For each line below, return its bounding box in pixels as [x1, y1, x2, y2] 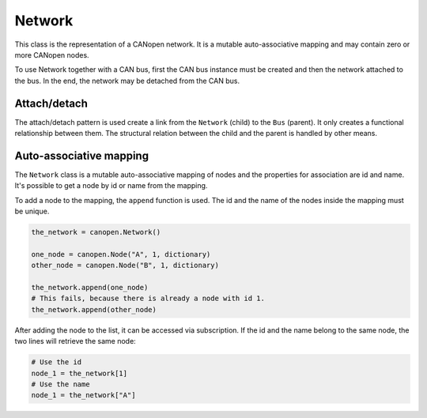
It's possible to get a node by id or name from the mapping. [14, 181, 208, 190]
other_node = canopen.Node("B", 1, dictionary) [31, 261, 219, 270]
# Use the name [31, 379, 90, 389]
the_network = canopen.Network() [31, 228, 161, 237]
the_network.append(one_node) [31, 283, 149, 292]
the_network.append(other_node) [31, 305, 157, 314]
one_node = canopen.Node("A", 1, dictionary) [31, 250, 211, 258]
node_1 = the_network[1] [31, 368, 128, 378]
